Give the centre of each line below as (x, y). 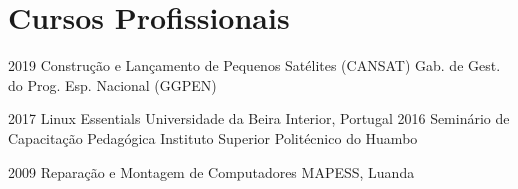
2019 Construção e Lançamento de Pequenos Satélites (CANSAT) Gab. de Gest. (254, 65)
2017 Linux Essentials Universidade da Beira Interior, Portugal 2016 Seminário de (259, 118)
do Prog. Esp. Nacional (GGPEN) (112, 84)
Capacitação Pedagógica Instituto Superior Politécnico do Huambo (213, 137)
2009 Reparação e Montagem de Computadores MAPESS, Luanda (211, 171)
